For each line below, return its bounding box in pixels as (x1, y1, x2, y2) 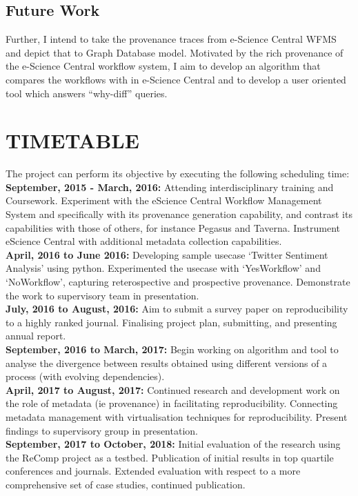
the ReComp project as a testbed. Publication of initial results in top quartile (6, 450, 334, 464)
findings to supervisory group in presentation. (6, 423, 198, 437)
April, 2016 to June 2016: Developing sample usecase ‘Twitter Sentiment (6, 247, 328, 261)
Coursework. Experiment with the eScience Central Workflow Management (6, 193, 322, 208)
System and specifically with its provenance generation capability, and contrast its (6, 207, 352, 221)
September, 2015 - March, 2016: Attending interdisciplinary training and (6, 179, 334, 194)
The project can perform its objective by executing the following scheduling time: (6, 166, 350, 181)
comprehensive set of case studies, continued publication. (6, 477, 246, 491)
